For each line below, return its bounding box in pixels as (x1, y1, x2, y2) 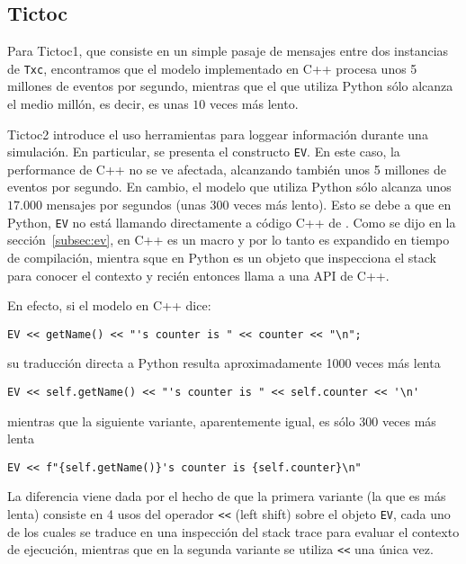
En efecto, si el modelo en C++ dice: (7, 296, 211, 315)
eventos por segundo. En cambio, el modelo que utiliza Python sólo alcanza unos (7, 177, 452, 196)
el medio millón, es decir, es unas (7, 94, 189, 113)
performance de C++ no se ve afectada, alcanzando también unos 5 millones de (7, 159, 446, 178)
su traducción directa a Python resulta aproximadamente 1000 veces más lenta (7, 354, 441, 372)
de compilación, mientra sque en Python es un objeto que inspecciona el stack (7, 247, 436, 266)
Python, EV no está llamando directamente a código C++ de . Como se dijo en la (7, 212, 456, 231)
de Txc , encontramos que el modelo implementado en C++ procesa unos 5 (7, 58, 417, 77)
